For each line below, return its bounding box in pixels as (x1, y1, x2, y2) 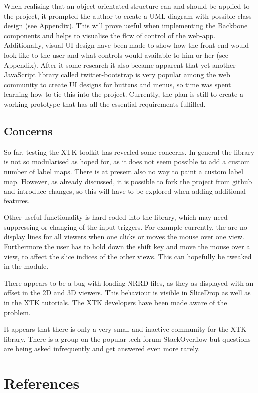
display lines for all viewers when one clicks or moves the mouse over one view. (4, 231, 244, 242)
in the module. (4, 261, 49, 271)
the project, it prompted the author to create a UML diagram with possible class (4, 10, 252, 21)
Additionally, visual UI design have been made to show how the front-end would (4, 40, 249, 50)
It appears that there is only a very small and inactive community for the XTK (4, 324, 247, 334)
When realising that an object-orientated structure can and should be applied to (4, 1, 250, 11)
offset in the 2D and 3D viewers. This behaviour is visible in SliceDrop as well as (4, 287, 251, 298)
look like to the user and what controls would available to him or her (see (4, 49, 228, 60)
